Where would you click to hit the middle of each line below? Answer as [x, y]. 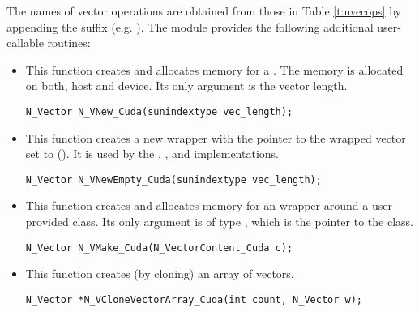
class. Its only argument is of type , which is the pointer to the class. [243, 222]
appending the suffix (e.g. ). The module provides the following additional [190, 26]
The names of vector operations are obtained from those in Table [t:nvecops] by [204, 11]
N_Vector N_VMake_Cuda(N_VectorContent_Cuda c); [159, 248]
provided [47, 222]
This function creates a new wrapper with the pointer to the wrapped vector [216, 137]
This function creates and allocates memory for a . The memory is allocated [214, 69]
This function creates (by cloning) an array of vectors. [160, 274]
